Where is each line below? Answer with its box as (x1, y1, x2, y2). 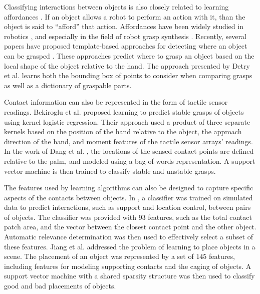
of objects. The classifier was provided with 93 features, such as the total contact (4, 211, 252, 222)
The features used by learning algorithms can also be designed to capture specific (4, 182, 253, 193)
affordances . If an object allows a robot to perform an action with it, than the (4, 11, 245, 22)
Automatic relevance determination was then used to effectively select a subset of (4, 231, 253, 242)
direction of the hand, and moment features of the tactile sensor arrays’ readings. (4, 136, 253, 146)
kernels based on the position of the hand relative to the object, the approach (4, 126, 242, 137)
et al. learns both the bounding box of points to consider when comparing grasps (4, 70, 252, 81)
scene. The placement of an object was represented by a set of (4, 251, 194, 261)
